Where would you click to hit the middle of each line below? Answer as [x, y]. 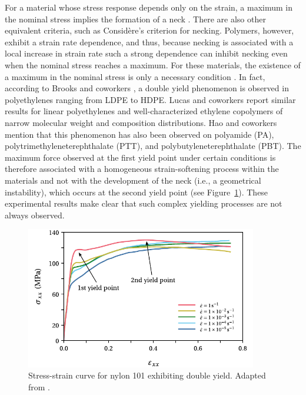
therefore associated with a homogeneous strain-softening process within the [142, 169]
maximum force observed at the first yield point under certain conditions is [140, 157]
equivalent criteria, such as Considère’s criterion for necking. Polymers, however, [149, 30]
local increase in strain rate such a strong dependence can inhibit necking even [146, 53]
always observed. [35, 215]
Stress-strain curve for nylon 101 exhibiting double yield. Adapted [147, 375]
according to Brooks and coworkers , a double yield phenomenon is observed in [147, 88]
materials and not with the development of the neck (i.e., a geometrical [133, 180]
